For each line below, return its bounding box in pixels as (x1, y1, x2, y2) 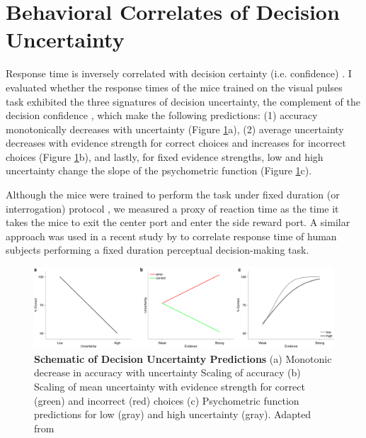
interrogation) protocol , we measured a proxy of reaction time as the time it (6, 201, 339, 215)
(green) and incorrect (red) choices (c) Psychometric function (34, 393, 299, 408)
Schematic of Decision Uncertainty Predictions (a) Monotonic (34, 351, 332, 366)
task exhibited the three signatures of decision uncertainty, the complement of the (6, 94, 360, 108)
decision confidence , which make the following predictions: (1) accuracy (6, 108, 318, 123)
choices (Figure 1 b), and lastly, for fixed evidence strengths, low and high (6, 149, 324, 164)
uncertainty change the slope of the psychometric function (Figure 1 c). (6, 163, 312, 178)
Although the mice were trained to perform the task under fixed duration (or (6, 187, 340, 202)
